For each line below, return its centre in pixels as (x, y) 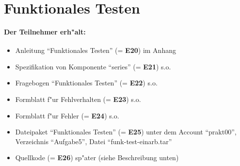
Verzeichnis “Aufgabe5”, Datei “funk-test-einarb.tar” (94, 141)
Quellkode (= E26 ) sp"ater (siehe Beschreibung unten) (97, 158)
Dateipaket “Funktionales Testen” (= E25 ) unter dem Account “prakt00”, (126, 132)
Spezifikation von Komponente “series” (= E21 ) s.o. (93, 66)
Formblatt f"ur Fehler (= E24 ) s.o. (67, 115)
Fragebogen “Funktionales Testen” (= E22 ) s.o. (86, 83)
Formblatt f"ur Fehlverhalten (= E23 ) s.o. (78, 99)
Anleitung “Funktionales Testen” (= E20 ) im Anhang (96, 50)
